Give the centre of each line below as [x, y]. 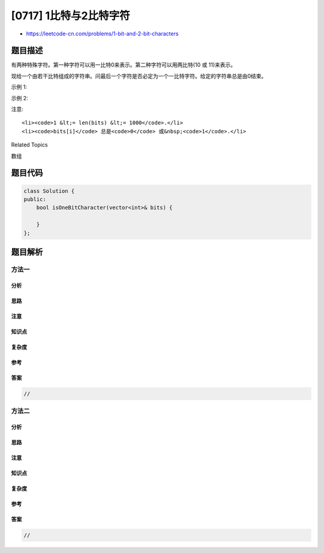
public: [35, 199]
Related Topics [29, 145]
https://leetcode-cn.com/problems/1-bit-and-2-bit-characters [102, 34]
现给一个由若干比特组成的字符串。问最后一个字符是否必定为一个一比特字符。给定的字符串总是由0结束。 [139, 76]
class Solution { [49, 191]
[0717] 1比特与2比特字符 [70, 16]
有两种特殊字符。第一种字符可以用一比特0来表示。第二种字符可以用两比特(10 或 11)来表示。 [124, 65]
